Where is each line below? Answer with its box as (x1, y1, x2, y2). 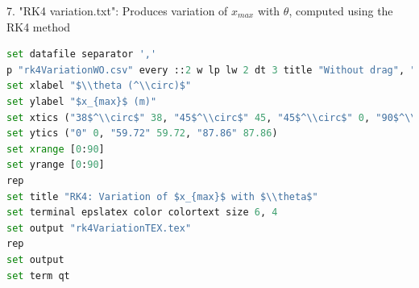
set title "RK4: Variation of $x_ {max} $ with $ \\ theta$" (6, 190, 318, 202)
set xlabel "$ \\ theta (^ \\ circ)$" (6, 80, 192, 92)
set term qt (6, 269, 70, 282)
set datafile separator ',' (6, 48, 157, 61)
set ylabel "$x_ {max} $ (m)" (6, 95, 157, 107)
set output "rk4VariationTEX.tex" (6, 222, 192, 234)
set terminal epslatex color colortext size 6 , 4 (6, 207, 278, 219)
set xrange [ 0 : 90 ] (6, 143, 105, 155)
